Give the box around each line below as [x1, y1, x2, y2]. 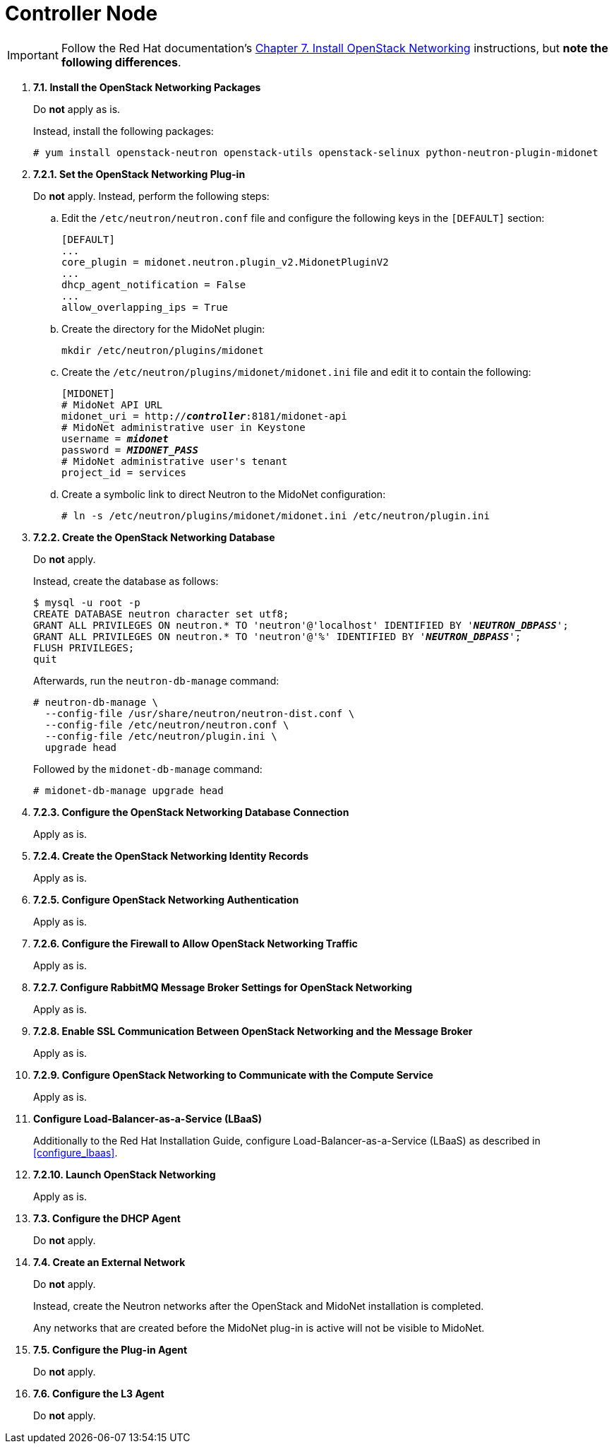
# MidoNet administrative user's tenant [61, 455, 288, 467]
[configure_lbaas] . [33, 1146, 118, 1159]
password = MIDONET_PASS [61, 444, 198, 456]
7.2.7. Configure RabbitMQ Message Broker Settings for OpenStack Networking [33, 981, 412, 993]
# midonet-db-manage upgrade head [33, 784, 224, 796]
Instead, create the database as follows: [33, 574, 219, 587]
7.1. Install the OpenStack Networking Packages [33, 81, 261, 93]
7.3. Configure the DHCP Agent [33, 1212, 181, 1224]
